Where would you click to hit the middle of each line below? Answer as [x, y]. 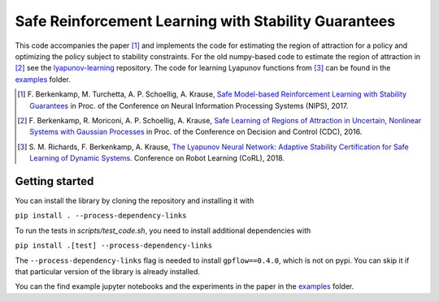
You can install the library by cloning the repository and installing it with [135, 200]
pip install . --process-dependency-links [101, 216]
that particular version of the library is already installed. [108, 271]
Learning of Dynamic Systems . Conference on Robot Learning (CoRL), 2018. [157, 158]
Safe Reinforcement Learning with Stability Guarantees [205, 21]
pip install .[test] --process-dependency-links [114, 246]
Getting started [54, 181]
